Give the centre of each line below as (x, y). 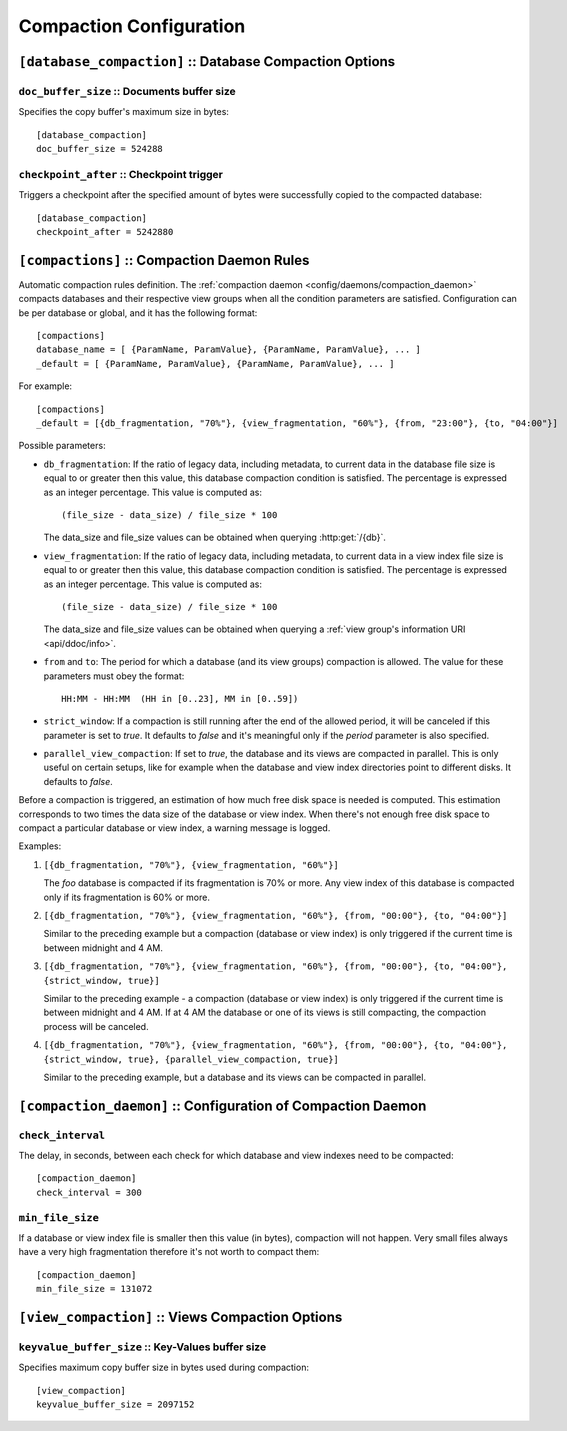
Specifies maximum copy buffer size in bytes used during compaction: (164, 1367)
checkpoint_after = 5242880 (105, 232)
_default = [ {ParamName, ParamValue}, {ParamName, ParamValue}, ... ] (215, 363)
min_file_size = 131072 (94, 1289)
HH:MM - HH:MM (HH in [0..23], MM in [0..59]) (180, 698)
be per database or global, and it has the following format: (138, 312)
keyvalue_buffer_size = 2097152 (115, 1404)
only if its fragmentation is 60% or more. (126, 897)
